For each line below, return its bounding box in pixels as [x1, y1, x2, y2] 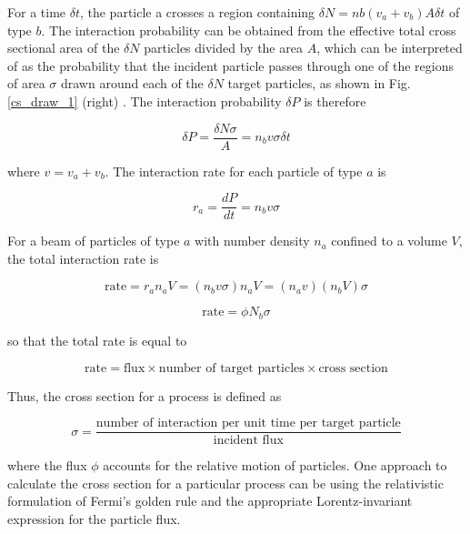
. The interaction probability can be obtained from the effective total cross [41, 20, 456, 39]
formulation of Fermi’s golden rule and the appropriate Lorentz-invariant [7, 491, 413, 510]
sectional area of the [7, 38, 120, 57]
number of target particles [158, 361, 305, 375]
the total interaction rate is [7, 248, 159, 267]
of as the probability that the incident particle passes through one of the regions [7, 55, 454, 75]
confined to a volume [331, 231, 447, 250]
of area [7, 74, 45, 93]
